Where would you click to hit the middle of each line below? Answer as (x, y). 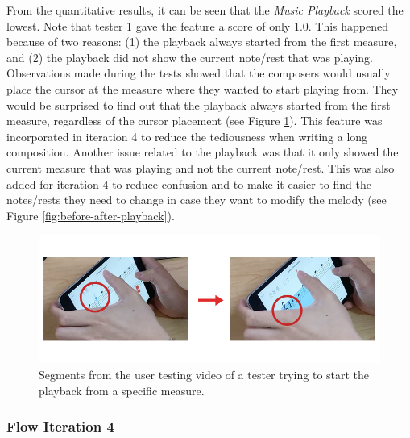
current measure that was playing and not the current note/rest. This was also (201, 167)
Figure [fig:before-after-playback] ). (91, 215)
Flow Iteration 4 (60, 426)
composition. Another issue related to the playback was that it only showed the (203, 152)
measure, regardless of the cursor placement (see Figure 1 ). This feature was (195, 121)
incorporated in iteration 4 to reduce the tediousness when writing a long (187, 136)
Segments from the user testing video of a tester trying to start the (204, 374)
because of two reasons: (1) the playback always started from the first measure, (202, 42)
